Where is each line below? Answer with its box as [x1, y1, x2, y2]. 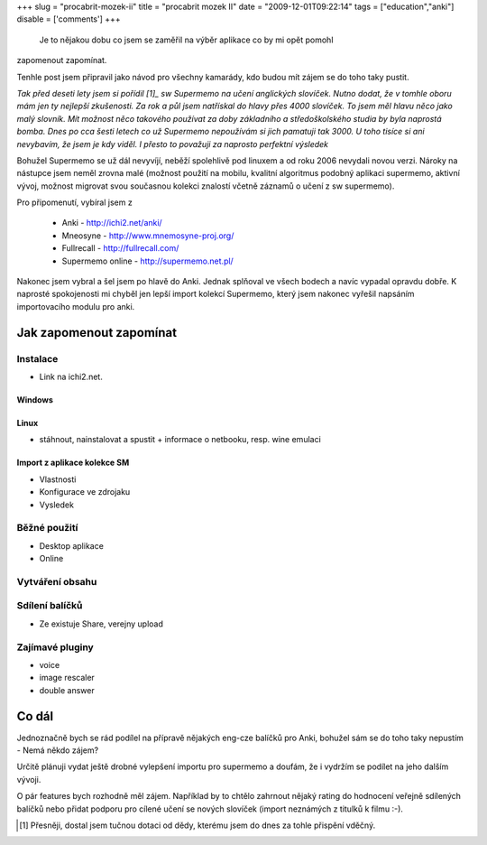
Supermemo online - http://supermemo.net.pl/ [61, 255, 234, 266]
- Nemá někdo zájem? [16, 745, 99, 756]
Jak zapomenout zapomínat [16, 325, 178, 340]
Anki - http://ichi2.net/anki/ [61, 218, 162, 228]
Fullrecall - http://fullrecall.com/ [61, 243, 179, 254]
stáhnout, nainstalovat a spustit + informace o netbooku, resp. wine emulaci [39, 434, 322, 445]
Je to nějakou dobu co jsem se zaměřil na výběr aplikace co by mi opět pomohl [39, 34, 334, 45]
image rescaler [39, 673, 95, 683]
